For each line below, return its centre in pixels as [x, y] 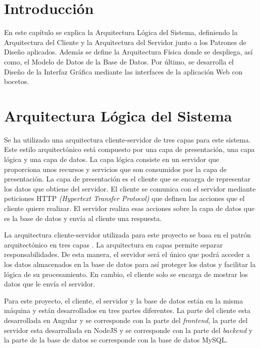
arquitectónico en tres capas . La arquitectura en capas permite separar [113, 244]
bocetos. [16, 81]
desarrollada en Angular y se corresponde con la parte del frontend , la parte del [126, 320]
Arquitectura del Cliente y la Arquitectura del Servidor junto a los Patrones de [125, 42]
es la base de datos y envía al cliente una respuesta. [83, 218]
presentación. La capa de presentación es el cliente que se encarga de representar [127, 179]
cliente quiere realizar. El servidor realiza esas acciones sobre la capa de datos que [129, 208]
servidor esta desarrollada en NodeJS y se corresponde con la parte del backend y [128, 330]
